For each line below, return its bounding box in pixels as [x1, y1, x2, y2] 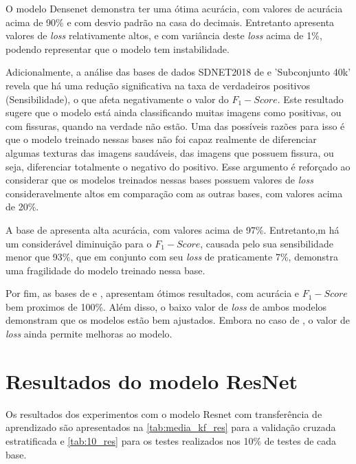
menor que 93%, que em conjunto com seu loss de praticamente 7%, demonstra [5, 250, 339, 264]
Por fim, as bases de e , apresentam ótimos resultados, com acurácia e [5, 286, 300, 300]
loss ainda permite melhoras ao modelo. [5, 327, 173, 341]
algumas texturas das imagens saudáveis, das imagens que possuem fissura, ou [5, 145, 334, 159]
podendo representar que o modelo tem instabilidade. [5, 41, 230, 56]
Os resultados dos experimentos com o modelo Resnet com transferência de [5, 406, 322, 421]
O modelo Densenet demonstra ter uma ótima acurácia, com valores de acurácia [5, 1, 343, 15]
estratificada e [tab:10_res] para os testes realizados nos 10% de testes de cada [5, 433, 337, 448]
